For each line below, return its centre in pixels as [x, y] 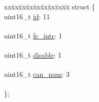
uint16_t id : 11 [27, 16]
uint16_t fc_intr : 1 [33, 35]
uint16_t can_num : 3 [37, 74]
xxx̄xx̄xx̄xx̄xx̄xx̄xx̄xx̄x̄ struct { [50, 6]
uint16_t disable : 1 [33, 54]
